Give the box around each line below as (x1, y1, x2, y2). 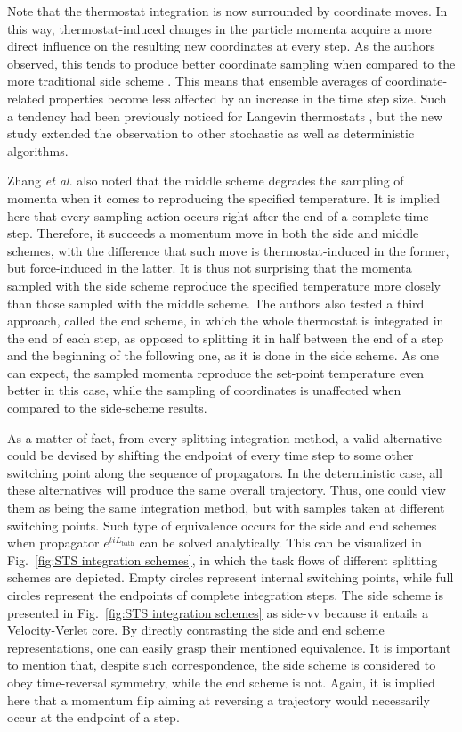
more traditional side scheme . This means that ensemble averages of (7, 71, 382, 90)
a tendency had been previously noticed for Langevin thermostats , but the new (7, 106, 443, 125)
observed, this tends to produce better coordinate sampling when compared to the (7, 53, 456, 72)
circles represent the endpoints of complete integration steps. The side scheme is (7, 586, 443, 604)
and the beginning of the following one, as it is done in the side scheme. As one (7, 346, 439, 365)
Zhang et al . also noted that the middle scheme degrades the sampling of (7, 171, 404, 190)
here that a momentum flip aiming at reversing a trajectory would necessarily (7, 690, 430, 709)
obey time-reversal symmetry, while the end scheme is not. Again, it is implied (7, 672, 435, 691)
